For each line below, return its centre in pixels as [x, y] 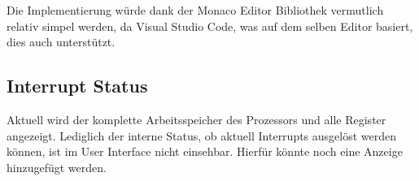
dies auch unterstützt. [61, 42]
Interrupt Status [77, 86]
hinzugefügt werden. [57, 167]
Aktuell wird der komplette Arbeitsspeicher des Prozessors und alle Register [196, 119]
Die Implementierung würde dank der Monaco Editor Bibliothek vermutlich [195, 10]
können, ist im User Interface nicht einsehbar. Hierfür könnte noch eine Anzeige [205, 151]
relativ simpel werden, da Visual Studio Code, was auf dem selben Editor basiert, [210, 26]
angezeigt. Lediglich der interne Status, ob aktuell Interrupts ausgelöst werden [202, 135]
